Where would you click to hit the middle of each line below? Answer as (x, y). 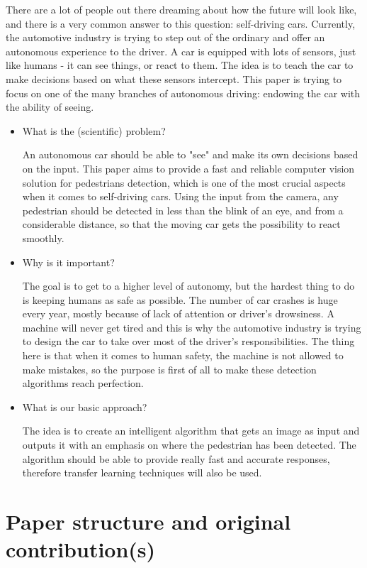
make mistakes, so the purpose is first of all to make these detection (169, 369)
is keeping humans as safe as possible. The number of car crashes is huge (180, 299)
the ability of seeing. (50, 107)
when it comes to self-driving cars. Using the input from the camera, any (180, 196)
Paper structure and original (148, 521)
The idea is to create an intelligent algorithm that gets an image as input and (191, 431)
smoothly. (43, 237)
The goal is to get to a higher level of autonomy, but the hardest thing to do (188, 286)
